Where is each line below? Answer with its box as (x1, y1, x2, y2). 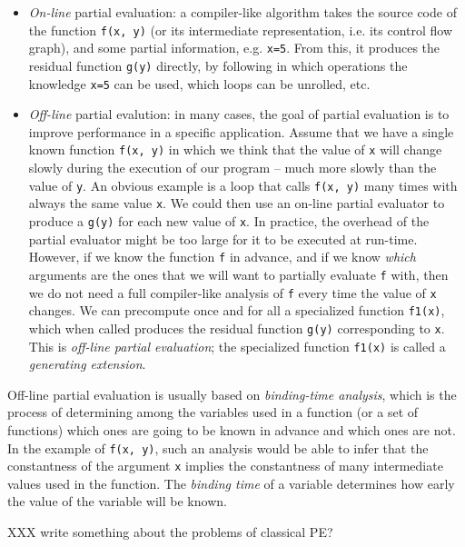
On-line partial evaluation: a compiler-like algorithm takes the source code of (28, 3, 457, 21)
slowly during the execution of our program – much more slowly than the (28, 158, 437, 177)
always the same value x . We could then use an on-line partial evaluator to (28, 194, 445, 213)
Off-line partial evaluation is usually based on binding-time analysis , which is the (7, 384, 457, 403)
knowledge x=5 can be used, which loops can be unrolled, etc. (28, 74, 371, 93)
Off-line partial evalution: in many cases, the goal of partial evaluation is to (28, 104, 450, 124)
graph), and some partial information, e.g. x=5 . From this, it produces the (28, 38, 440, 57)
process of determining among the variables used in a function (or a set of (7, 403, 419, 422)
